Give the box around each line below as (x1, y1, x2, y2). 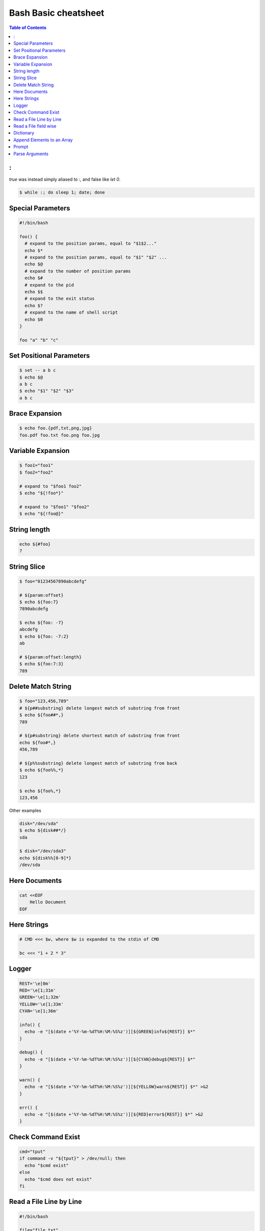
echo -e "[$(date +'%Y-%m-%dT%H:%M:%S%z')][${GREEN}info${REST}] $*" (25, 1029, 196, 1035)
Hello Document (29, 899, 66, 905)
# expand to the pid (25, 282, 74, 288)
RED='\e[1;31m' (19, 987, 56, 993)
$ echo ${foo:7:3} (19, 661, 64, 667)
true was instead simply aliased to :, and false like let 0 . (9, 176, 121, 182)
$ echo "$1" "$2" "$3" (19, 388, 74, 394)
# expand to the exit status (25, 296, 95, 301)
